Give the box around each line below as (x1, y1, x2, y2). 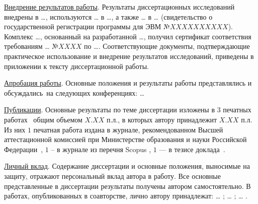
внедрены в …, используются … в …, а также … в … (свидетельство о (4, 11, 213, 22)
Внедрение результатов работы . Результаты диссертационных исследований (4, 2, 235, 12)
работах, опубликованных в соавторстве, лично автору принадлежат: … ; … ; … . (4, 190, 248, 201)
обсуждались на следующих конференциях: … (4, 87, 145, 98)
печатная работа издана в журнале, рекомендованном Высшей (33, 124, 223, 134)
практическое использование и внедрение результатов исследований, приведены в (4, 50, 254, 61)
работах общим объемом (4, 114, 82, 124)
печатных (223, 104, 251, 115)
